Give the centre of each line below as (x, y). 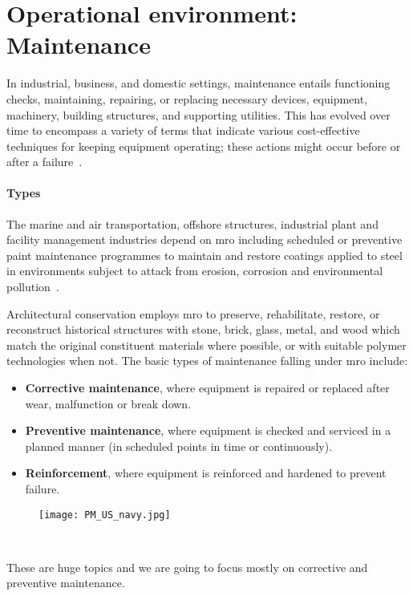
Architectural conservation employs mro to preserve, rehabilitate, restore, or (193, 313)
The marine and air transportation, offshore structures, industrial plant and (192, 223)
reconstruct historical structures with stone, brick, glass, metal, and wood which (203, 329)
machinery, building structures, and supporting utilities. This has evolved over (198, 114)
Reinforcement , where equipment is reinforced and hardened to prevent (206, 473)
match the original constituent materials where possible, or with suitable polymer (206, 345)
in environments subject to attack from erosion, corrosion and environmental (195, 271)
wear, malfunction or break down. (108, 403)
